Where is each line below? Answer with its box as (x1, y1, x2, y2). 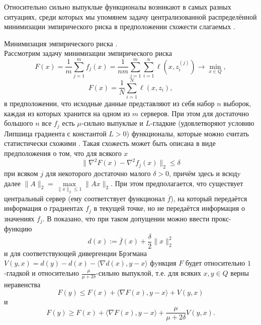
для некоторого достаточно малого (45, 168, 151, 178)
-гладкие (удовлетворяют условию (150, 118, 254, 128)
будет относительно (185, 258, 245, 268)
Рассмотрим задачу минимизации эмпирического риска (4, 48, 172, 58)
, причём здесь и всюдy (169, 168, 241, 178)
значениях (4, 213, 35, 223)
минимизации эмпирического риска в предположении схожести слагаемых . (4, 21, 235, 32)
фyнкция (150, 258, 177, 268)
